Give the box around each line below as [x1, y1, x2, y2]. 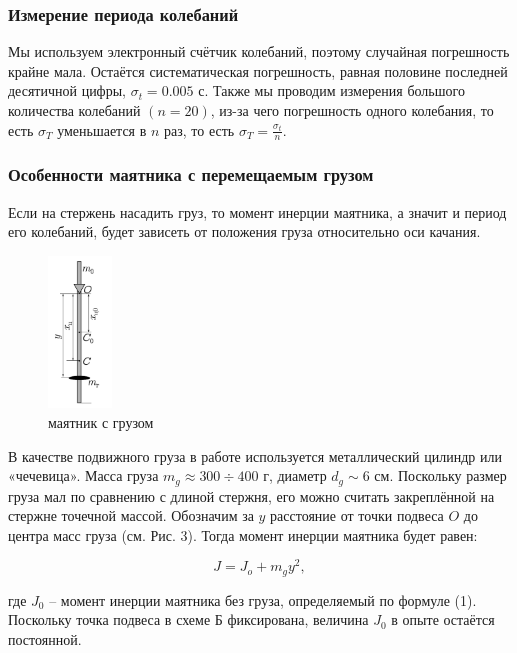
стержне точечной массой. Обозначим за [8, 505, 254, 526]
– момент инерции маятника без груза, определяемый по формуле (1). [49, 589, 477, 610]
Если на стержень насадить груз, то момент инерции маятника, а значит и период [8, 201, 507, 222]
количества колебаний [8, 100, 141, 120]
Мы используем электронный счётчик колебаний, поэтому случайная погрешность [8, 41, 510, 62]
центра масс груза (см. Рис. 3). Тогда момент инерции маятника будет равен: [8, 524, 478, 545]
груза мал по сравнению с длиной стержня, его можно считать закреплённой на [8, 485, 495, 506]
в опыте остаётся [391, 609, 495, 630]
